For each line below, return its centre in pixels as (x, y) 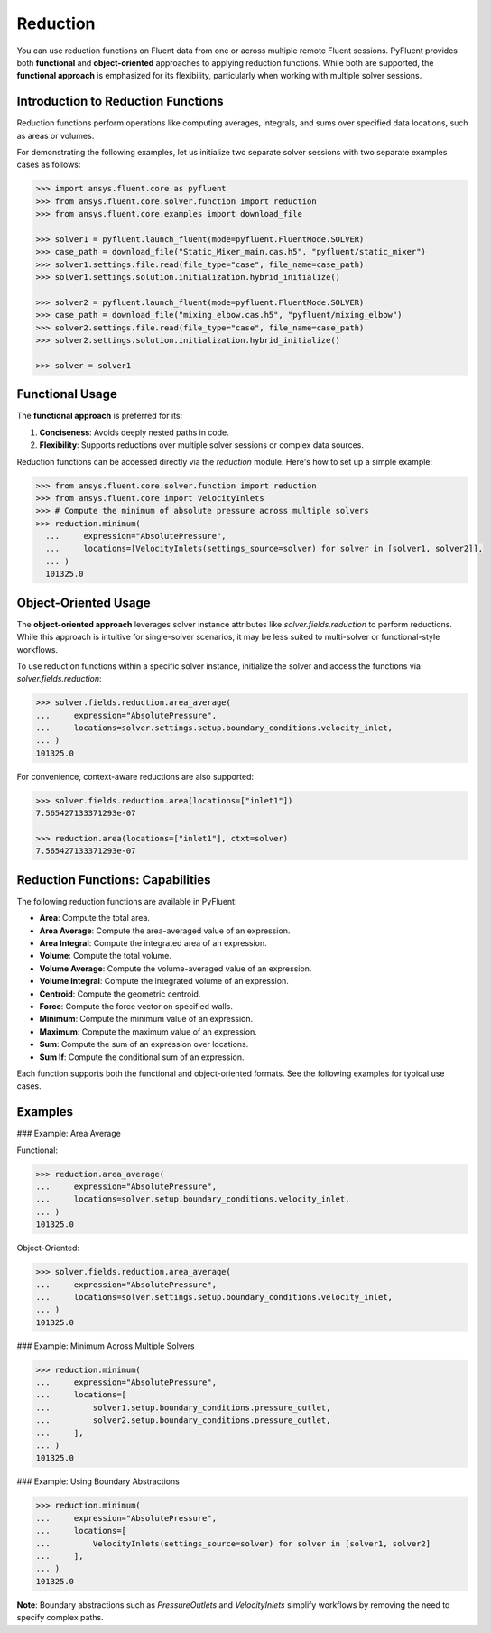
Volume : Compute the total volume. (105, 956)
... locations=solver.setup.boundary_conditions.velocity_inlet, (193, 1199)
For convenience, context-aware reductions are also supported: (135, 776)
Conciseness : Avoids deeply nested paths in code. (134, 432)
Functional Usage (67, 394)
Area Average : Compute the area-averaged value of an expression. (165, 931)
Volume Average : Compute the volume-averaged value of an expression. (176, 968)
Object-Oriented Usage (83, 603)
